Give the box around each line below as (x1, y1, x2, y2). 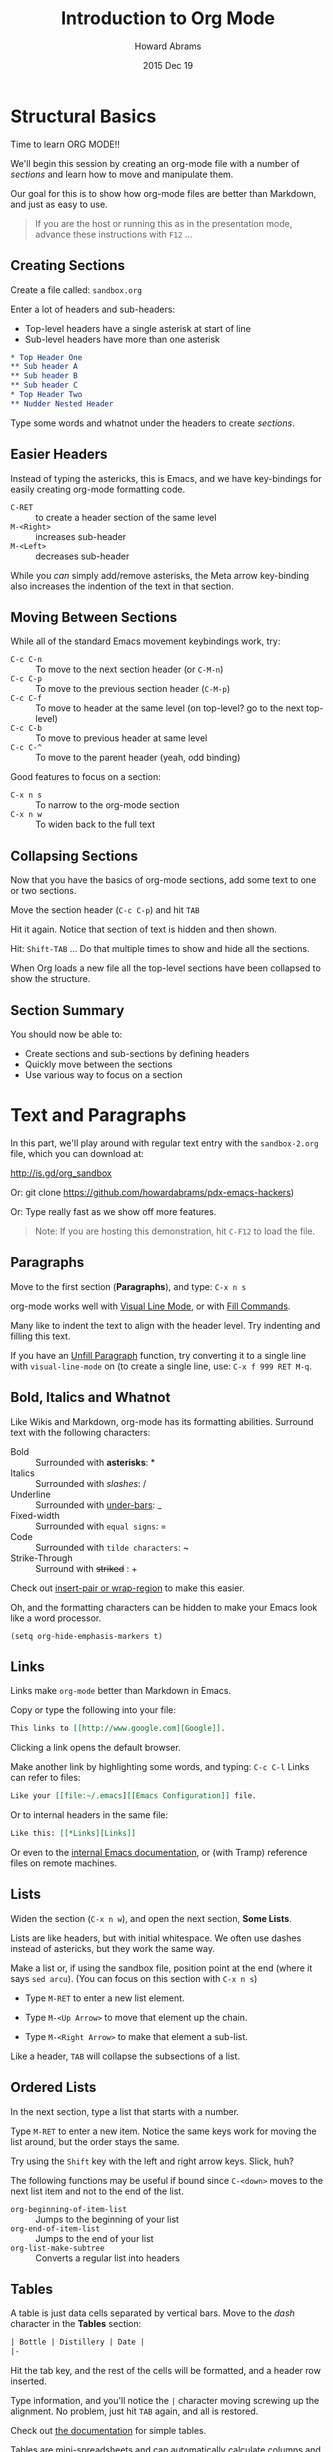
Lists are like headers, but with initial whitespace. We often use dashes (10, 1932, 302, 1944)
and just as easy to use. (10, 198, 108, 210)
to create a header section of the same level (35, 511, 217, 523)
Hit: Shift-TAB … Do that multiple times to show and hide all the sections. (10, 943, 310, 955)
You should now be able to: (10, 1028, 123, 1040)
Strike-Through (10, 1552, 73, 1564)
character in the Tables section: (10, 2318, 142, 2330)
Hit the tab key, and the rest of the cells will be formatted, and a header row (10, 2365, 322, 2377)
